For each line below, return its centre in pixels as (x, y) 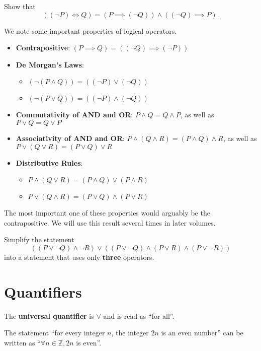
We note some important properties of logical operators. (91, 30)
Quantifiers (43, 291)
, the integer (130, 333)
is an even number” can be (202, 333)
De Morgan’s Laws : (50, 64)
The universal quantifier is (49, 315)
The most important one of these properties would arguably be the (107, 213)
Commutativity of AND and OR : (74, 115)
